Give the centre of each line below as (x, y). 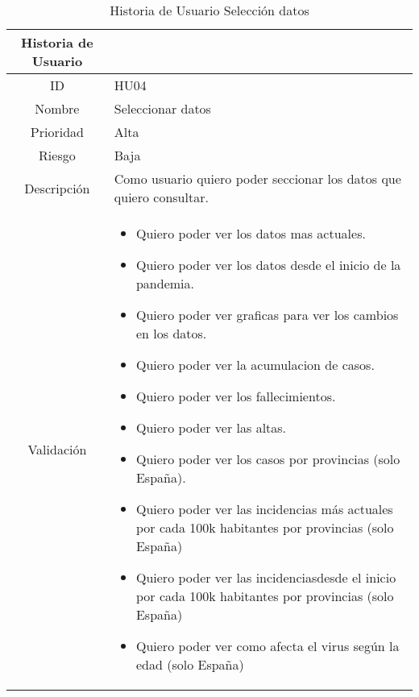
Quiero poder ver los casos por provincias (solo (268, 459)
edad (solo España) (190, 664)
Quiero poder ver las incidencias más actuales (264, 509)
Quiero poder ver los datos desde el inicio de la (268, 265)
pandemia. (165, 283)
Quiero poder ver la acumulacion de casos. (255, 365)
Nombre (57, 108)
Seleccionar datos (162, 108)
